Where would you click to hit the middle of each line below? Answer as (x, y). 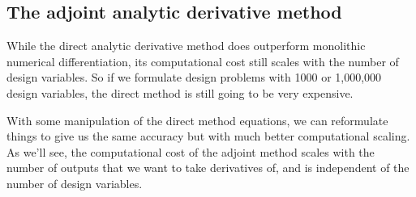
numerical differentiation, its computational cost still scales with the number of (203, 61)
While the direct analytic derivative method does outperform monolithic (186, 46)
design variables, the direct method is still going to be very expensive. (180, 92)
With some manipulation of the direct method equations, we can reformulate (197, 120)
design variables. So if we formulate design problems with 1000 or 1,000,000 (194, 77)
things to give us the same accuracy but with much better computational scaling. (208, 136)
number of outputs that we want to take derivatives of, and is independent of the (208, 168)
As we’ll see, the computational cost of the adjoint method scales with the (191, 151)
